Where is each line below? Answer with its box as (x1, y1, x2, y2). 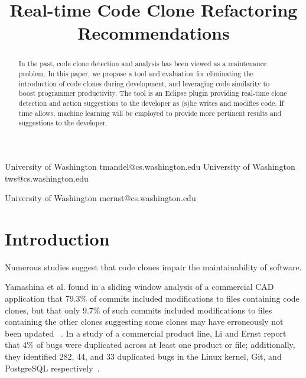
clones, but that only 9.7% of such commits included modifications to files (5, 303, 272, 316)
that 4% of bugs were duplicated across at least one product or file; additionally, (5, 338, 295, 351)
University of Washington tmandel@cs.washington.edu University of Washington (5, 160, 295, 172)
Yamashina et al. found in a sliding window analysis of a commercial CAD (5, 280, 274, 293)
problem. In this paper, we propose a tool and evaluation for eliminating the (18, 69, 253, 79)
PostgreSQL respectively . (5, 361, 100, 374)
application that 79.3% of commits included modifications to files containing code (5, 292, 300, 305)
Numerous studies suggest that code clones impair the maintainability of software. (5, 260, 302, 273)
